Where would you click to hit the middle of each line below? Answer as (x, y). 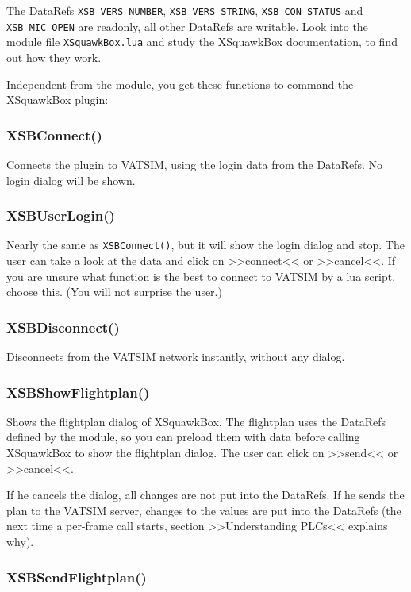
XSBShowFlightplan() (78, 392)
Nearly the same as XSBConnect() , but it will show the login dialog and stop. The (205, 245)
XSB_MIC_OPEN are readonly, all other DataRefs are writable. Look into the (187, 26)
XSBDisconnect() (63, 327)
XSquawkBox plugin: (58, 100)
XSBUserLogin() (61, 215)
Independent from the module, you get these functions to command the (180, 84)
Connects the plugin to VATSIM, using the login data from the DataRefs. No (194, 164)
